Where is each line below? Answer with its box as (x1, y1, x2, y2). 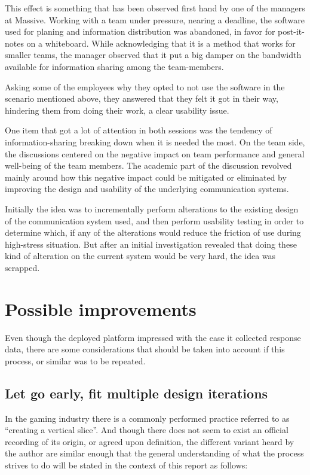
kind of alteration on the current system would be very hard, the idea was (5, 249, 276, 262)
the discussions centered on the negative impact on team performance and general (5, 147, 305, 160)
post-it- (278, 25, 305, 38)
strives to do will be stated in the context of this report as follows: (5, 458, 248, 471)
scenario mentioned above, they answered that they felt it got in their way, (5, 92, 278, 105)
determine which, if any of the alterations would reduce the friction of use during (5, 226, 301, 239)
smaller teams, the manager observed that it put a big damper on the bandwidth (5, 48, 302, 61)
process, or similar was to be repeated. (5, 354, 146, 367)
